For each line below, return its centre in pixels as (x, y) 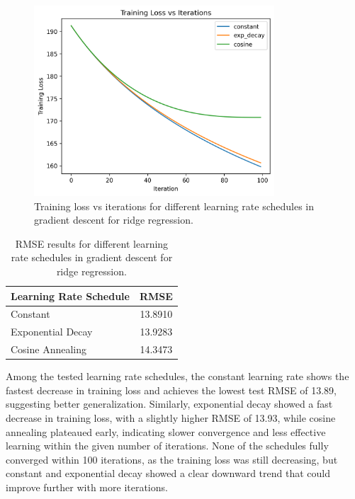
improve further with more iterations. (87, 487)
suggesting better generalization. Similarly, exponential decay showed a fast (169, 404)
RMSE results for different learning (92, 243)
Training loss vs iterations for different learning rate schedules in (174, 206)
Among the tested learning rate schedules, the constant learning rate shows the (177, 376)
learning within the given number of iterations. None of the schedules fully (167, 446)
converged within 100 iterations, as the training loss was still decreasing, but (172, 459)
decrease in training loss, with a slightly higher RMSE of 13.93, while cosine (171, 417)
